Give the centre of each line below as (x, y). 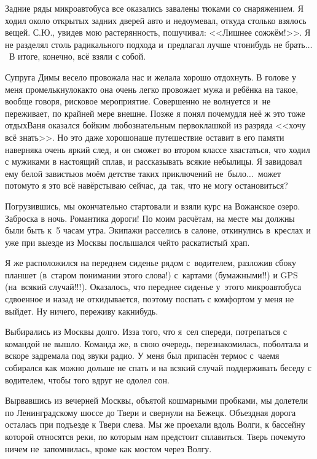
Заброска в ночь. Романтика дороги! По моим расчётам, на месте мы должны (150, 218)
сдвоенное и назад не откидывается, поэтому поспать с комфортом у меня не (150, 299)
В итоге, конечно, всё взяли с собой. (77, 56)
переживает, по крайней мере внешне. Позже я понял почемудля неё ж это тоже (155, 113)
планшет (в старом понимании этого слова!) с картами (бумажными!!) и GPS (151, 274)
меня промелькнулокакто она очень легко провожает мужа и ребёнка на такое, (152, 89)
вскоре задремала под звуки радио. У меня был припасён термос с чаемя (142, 355)
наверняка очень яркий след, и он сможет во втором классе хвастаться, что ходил (158, 149)
